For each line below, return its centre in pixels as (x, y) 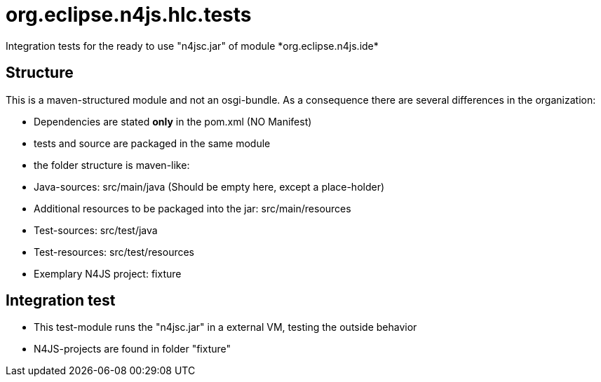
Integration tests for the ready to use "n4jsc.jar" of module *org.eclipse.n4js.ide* (192, 46)
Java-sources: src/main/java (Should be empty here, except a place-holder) (209, 186)
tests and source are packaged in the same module (152, 143)
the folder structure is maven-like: (112, 165)
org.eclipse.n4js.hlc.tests (129, 15)
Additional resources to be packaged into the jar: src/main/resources (193, 208)
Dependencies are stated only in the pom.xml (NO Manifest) (173, 121)
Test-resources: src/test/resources (114, 252)
